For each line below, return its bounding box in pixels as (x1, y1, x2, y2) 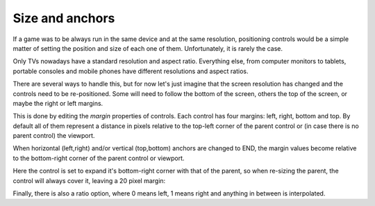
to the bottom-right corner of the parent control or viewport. (12, 154, 185, 162)
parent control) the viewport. (12, 132, 95, 140)
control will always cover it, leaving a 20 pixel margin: (12, 176, 166, 184)
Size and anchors (12, 10, 115, 26)
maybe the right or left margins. (12, 99, 103, 107)
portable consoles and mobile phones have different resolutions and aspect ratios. (12, 67, 249, 75)
